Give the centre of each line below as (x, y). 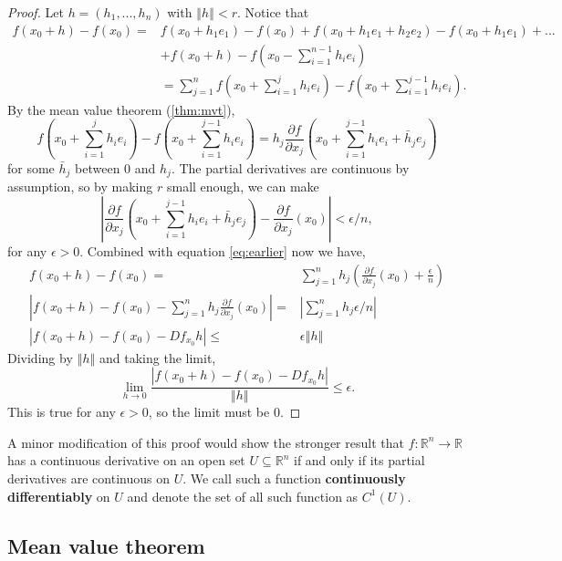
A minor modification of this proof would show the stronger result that (206, 442)
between (98, 167)
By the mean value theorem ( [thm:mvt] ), (121, 109)
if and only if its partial (359, 460)
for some (31, 167)
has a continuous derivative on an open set (126, 460)
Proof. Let (36, 12)
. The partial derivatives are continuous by (290, 167)
